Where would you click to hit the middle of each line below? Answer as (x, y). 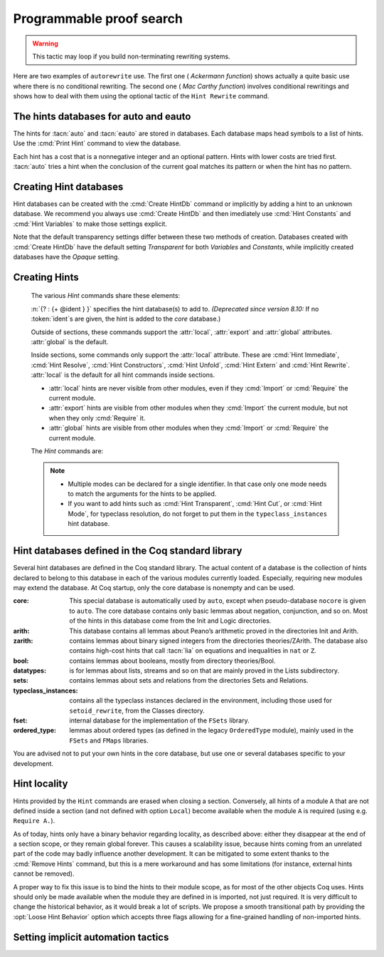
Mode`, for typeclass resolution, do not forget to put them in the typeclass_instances (197, 514)
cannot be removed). (44, 874)
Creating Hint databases (68, 187)
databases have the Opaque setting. (66, 257)
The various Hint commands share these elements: (106, 296)
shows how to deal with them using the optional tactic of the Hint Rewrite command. (141, 96)
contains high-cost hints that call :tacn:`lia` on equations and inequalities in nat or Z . (193, 651)
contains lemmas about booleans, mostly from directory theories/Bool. (172, 661)
